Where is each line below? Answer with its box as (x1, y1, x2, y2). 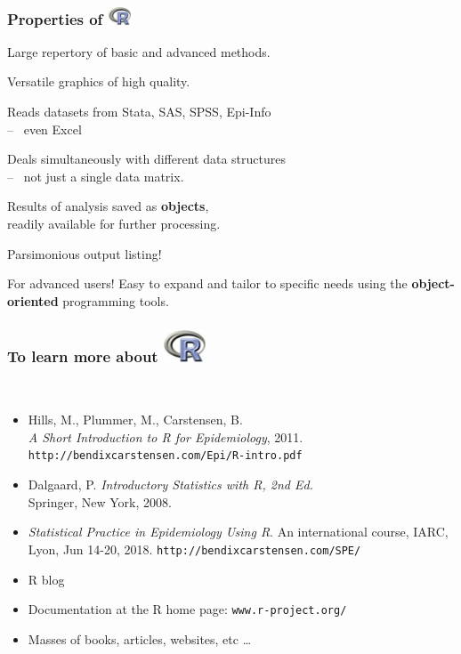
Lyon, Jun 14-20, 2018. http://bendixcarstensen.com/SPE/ (28, 539, 361, 558)
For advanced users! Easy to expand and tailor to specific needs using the (7, 274, 408, 293)
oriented (7, 291, 59, 310)
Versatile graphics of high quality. (7, 72, 190, 91)
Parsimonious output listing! (7, 244, 162, 262)
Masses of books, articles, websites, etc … (28, 629, 252, 648)
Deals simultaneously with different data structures (7, 149, 286, 168)
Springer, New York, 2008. (28, 492, 172, 511)
